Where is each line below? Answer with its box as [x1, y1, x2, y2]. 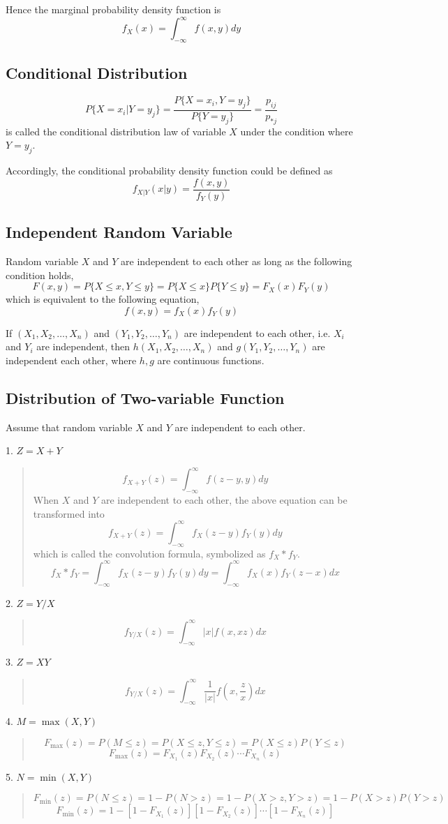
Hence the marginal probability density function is [6, 2, 221, 16]
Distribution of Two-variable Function [6, 387, 285, 408]
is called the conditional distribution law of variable [6, 123, 226, 138]
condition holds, [6, 267, 74, 282]
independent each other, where [6, 352, 137, 367]
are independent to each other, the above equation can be [100, 493, 348, 507]
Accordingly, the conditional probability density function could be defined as [6, 163, 333, 178]
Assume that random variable [6, 419, 133, 434]
